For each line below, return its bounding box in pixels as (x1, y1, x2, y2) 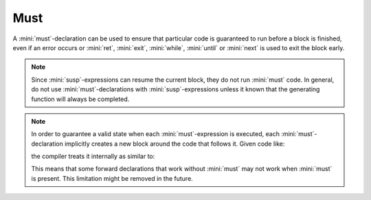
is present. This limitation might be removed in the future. (31, 174, 194, 182)
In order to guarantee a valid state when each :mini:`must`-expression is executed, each (31, 130, 280, 138)
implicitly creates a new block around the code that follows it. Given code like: (64, 140, 285, 148)
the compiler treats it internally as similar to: (31, 152, 155, 161)
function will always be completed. (31, 95, 130, 103)
